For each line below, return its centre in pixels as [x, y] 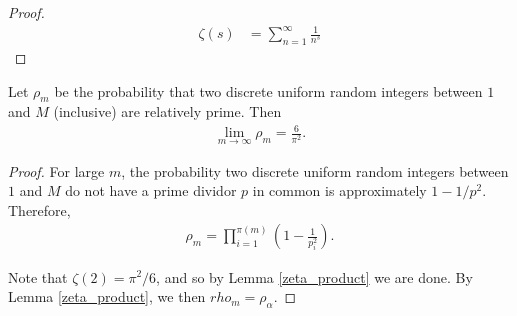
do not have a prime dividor [151, 190]
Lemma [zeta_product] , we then [107, 296]
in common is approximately [339, 190]
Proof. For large [56, 170]
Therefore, [39, 209]
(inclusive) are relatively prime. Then [167, 111]
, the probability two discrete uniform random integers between [315, 170]
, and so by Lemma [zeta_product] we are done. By [314, 276]
